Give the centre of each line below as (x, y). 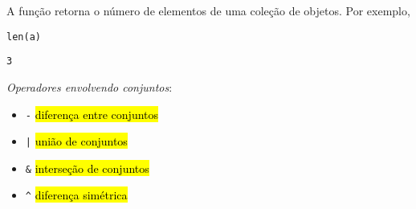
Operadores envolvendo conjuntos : (90, 86)
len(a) (24, 37)
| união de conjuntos (76, 141)
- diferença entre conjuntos (92, 114)
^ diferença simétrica (76, 195)
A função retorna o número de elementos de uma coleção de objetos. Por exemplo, (208, 10)
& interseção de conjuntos (87, 168)
